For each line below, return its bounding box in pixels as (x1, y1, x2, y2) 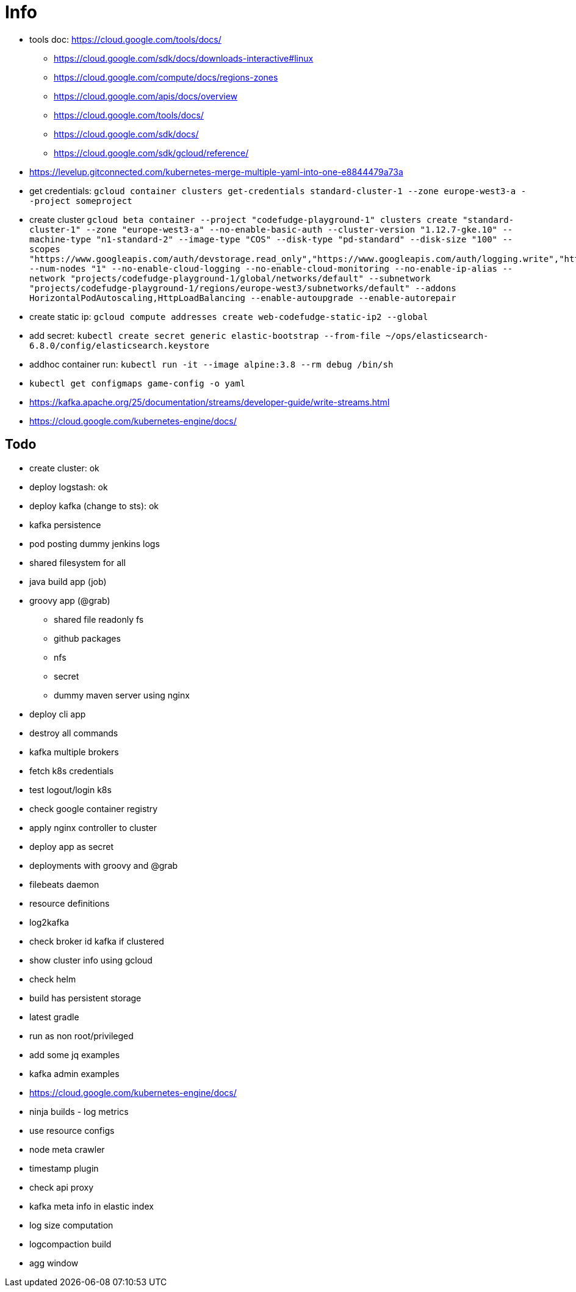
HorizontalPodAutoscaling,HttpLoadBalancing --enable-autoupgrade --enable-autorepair (29, 292, 456, 303)
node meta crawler (29, 1144, 105, 1155)
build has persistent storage (29, 992, 142, 1003)
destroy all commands (29, 727, 118, 738)
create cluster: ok (29, 462, 99, 473)
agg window (29, 1257, 79, 1268)
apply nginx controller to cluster (29, 822, 157, 833)
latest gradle (29, 1011, 79, 1022)
